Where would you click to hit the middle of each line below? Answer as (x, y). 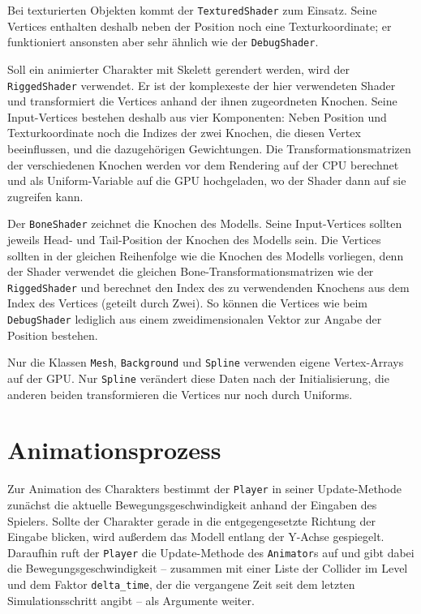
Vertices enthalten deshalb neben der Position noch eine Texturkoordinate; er (200, 26)
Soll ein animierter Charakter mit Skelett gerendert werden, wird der (178, 69)
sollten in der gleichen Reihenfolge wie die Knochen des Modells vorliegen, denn (206, 255)
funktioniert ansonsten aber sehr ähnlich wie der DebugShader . (163, 42)
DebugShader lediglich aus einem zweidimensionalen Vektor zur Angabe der (195, 319)
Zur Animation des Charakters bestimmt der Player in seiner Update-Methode (205, 489)
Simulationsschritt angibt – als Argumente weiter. (131, 600)
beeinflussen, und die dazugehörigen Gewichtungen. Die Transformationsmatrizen (209, 148)
